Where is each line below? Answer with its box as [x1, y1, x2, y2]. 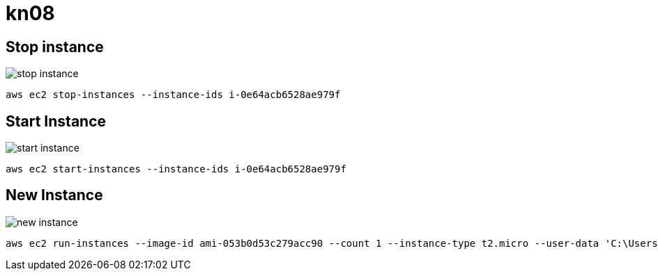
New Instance [6, 186, 103, 204]
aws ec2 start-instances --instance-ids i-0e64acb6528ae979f [6, 163, 346, 175]
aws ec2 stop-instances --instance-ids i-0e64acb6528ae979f [6, 89, 341, 101]
